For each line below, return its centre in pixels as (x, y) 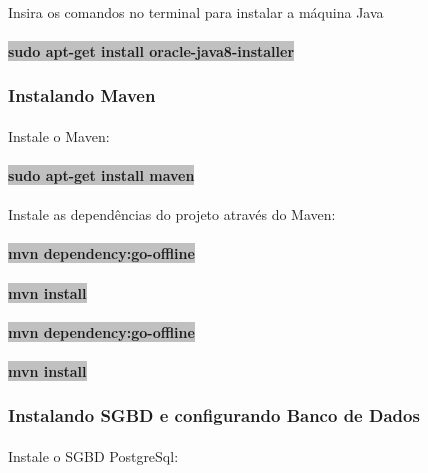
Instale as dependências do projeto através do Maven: (172, 214)
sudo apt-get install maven (101, 175)
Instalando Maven (82, 95)
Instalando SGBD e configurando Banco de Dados (214, 415)
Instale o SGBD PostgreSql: (93, 455)
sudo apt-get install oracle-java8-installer (151, 50)
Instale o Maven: (59, 135)
